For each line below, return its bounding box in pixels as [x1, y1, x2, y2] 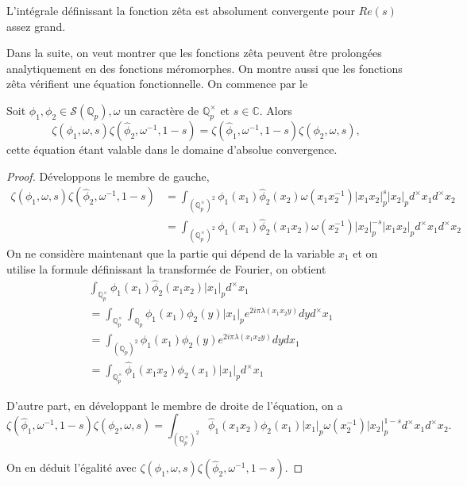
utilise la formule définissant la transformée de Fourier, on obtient [6, 260, 326, 277]
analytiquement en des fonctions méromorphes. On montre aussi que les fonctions [6, 59, 403, 76]
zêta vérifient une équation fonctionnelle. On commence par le [6, 75, 308, 92]
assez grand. [6, 17, 66, 34]
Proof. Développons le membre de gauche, [6, 167, 210, 184]
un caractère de [124, 101, 199, 118]
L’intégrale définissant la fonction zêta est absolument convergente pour [6, 2, 355, 18]
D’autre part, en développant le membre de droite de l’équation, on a [6, 396, 343, 413]
